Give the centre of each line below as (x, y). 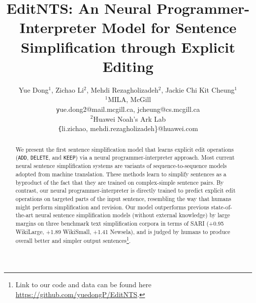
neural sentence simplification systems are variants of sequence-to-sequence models (121, 166)
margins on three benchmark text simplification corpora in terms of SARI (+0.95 (120, 223)
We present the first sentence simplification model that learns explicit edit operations (125, 149)
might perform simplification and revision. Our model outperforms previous (112, 207)
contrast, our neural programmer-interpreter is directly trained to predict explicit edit (126, 190)
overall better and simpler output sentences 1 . (73, 240)
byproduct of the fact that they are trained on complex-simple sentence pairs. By (120, 182)
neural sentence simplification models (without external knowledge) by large (133, 215)
